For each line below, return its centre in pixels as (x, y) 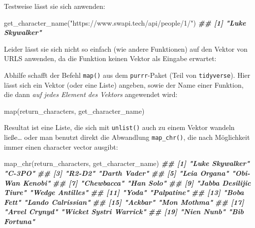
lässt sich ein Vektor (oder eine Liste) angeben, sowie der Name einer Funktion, (124, 84)
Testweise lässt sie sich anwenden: (55, 6)
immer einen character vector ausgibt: (61, 147)
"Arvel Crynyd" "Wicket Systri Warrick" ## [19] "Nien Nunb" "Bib (124, 212)
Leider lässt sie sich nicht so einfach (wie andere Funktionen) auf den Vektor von (126, 49)
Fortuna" (19, 221)
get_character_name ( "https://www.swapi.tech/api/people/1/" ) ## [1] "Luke (125, 22)
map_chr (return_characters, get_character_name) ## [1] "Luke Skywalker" (127, 163)
